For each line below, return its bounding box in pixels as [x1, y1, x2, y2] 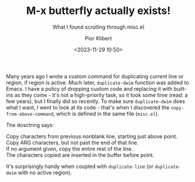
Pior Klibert [84, 35, 112, 42]
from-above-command [6, 111, 54, 117]
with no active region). [18, 169, 72, 176]
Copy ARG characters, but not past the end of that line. [6, 139, 139, 146]
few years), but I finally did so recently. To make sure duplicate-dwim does [6, 98, 186, 105]
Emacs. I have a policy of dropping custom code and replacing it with [6, 85, 173, 92]
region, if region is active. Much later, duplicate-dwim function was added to [6, 79, 189, 86]
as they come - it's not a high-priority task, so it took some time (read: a [14, 91, 188, 98]
